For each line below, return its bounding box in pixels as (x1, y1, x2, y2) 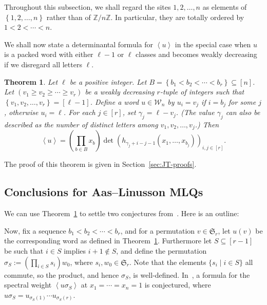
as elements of (202, 2, 247, 12)
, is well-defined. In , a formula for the (128, 269, 250, 280)
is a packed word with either (4, 49, 93, 60)
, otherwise (4, 107, 39, 118)
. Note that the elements (129, 256, 206, 267)
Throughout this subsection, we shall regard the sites (4, 2, 171, 12)
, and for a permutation (120, 225, 195, 236)
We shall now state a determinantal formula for (4, 39, 153, 49)
